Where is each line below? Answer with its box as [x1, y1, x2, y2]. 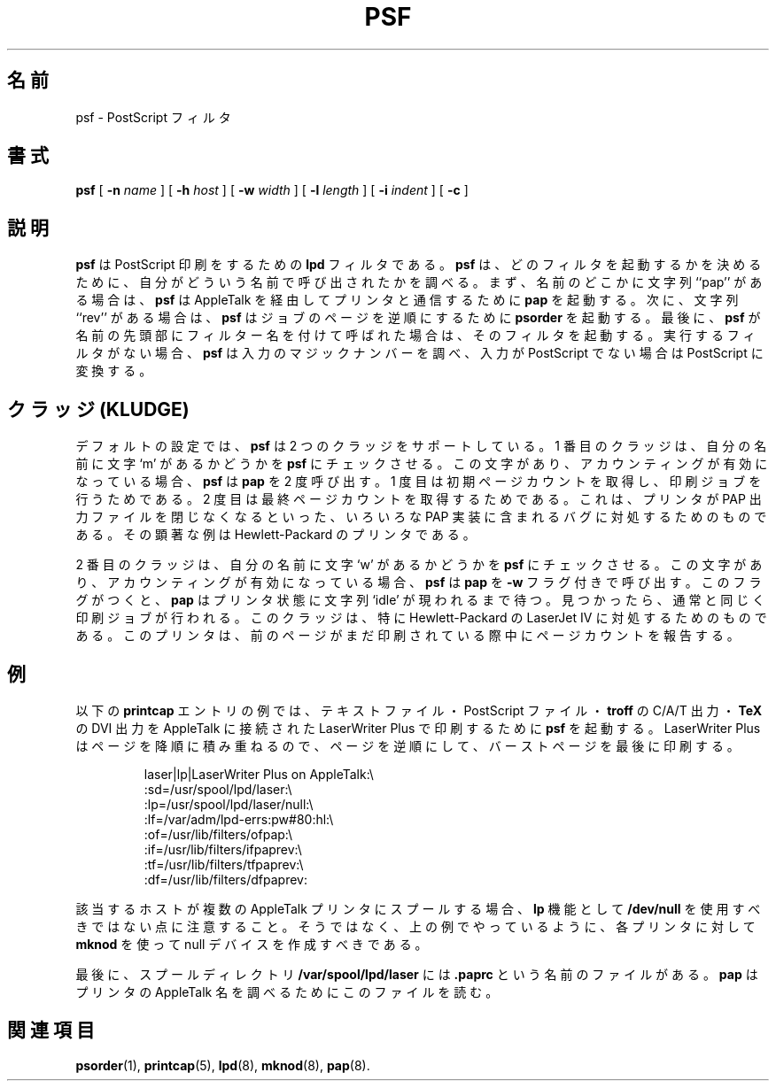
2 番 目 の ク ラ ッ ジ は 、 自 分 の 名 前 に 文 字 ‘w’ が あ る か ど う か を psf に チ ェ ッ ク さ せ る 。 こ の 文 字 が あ [75, 557, 763, 573]
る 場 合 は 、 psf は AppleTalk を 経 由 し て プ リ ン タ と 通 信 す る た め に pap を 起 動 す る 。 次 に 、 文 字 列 [75, 292, 739, 308]
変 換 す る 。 [75, 363, 152, 379]
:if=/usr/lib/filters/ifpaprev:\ [144, 841, 302, 857]
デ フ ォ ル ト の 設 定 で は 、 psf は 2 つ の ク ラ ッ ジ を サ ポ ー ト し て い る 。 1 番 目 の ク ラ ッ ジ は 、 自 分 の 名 [75, 438, 767, 454]
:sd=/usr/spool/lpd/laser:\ [144, 781, 292, 797]
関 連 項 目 [7, 1019, 95, 1042]
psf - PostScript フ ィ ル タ [75, 109, 231, 125]
